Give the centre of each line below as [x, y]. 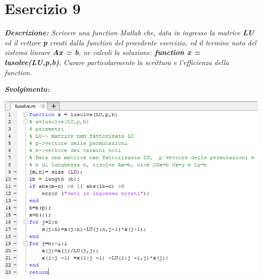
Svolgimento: [27, 89]
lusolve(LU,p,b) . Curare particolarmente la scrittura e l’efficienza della [117, 62]
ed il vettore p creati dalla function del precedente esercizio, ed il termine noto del [130, 42]
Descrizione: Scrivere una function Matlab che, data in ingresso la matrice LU [129, 33]
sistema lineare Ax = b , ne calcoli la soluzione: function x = [103, 52]
